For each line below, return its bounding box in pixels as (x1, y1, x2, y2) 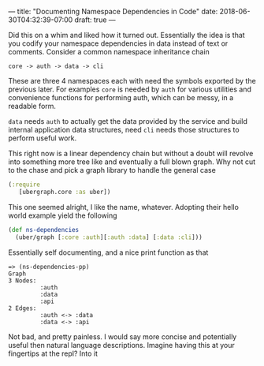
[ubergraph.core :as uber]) (18, 188, 111, 196)
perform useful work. (8, 133, 77, 143)
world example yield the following (8, 211, 117, 220)
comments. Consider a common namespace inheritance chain (8, 47, 210, 56)
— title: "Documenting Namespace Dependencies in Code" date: (8, 7, 218, 16)
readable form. (8, 102, 57, 110)
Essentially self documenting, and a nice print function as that (8, 248, 209, 257)
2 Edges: (8, 304, 37, 312)
